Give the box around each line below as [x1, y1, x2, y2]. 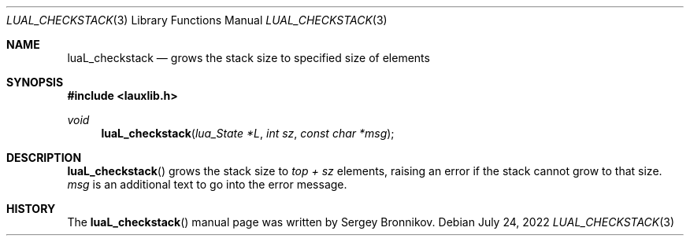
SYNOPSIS [6, 75, 64, 89]
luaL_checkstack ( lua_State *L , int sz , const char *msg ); [101, 126, 395, 140]
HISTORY [6, 202, 56, 215]
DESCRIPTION [6, 151, 82, 164]
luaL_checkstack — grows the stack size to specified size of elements [67, 51, 430, 64]
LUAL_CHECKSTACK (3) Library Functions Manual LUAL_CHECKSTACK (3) [6, 13, 388, 27]
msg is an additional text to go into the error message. [67, 178, 347, 191]
